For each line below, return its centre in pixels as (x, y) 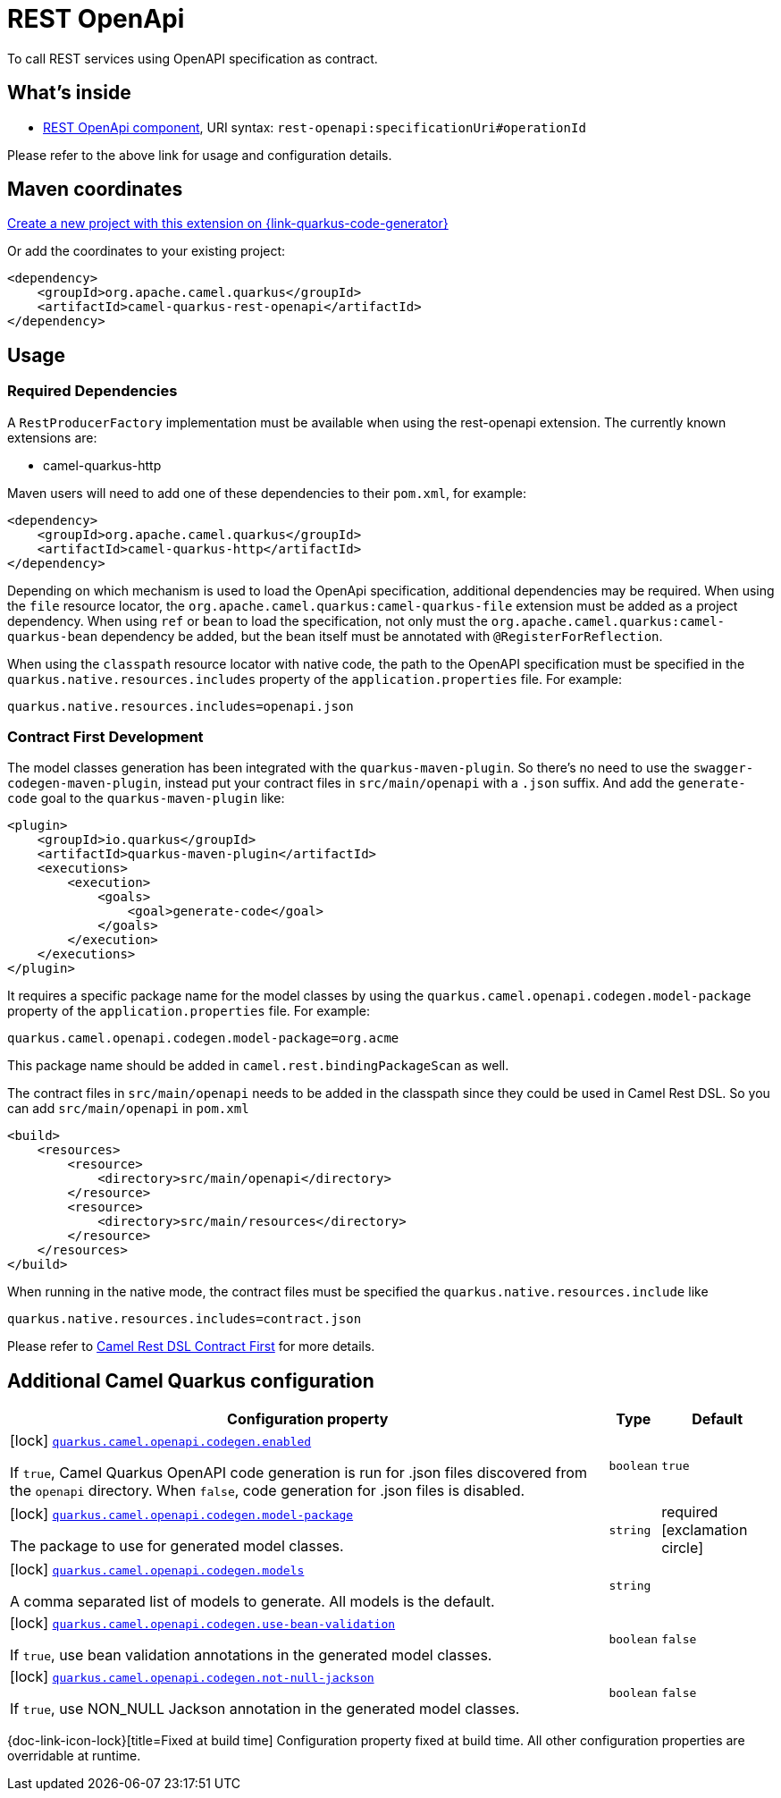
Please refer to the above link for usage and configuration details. (200, 155)
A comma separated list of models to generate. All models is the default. (252, 1602)
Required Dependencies (92, 391)
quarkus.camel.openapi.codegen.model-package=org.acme (203, 1038)
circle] (682, 1548)
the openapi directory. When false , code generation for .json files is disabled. (268, 1491)
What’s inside (69, 93)
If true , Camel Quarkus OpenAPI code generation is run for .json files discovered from (298, 1473)
